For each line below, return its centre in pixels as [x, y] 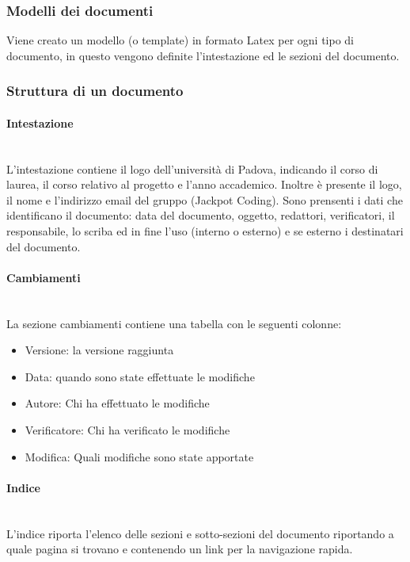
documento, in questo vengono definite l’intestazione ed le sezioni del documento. [203, 55]
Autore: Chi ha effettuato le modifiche [117, 403]
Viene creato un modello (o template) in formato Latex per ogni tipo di [180, 40]
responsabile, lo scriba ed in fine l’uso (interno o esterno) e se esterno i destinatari [205, 231]
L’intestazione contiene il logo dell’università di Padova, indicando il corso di [192, 168]
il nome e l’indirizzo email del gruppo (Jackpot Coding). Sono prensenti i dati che [205, 199]
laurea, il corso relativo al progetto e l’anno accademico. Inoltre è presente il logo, [204, 184]
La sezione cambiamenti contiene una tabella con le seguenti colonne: [174, 323]
